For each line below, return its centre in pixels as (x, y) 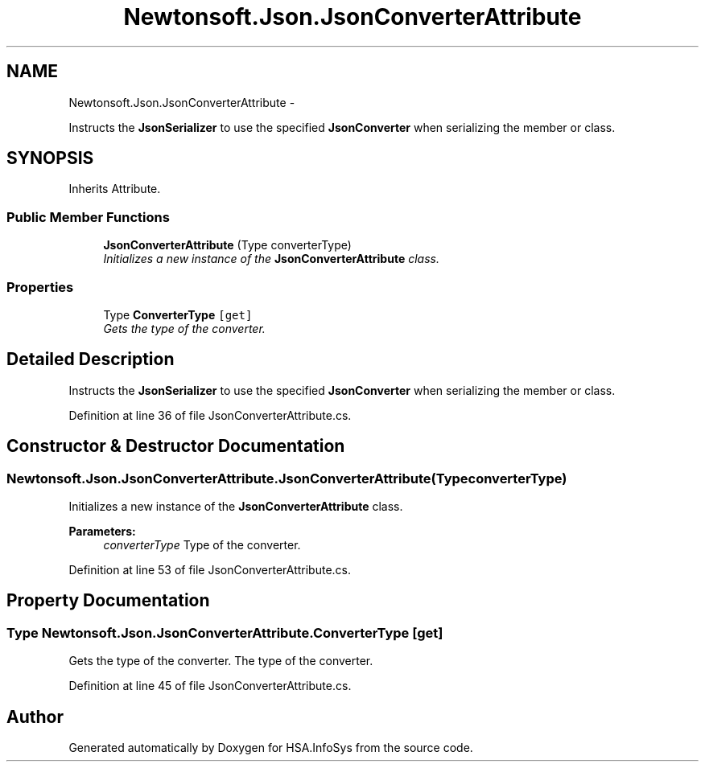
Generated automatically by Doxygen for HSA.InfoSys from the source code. (271, 748)
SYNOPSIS (50, 158)
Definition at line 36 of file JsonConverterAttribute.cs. (210, 415)
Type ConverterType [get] (178, 314)
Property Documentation (108, 601)
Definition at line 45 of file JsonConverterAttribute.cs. (210, 686)
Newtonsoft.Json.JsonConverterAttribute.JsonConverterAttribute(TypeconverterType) (287, 478)
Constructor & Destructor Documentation (176, 446)
